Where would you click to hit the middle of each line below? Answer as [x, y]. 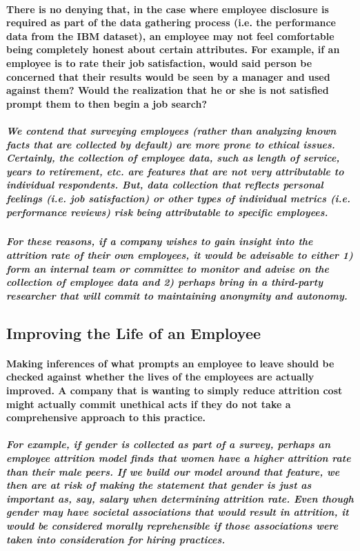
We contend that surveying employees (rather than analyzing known [171, 130]
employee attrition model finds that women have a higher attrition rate [179, 457]
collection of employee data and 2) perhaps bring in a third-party [165, 282]
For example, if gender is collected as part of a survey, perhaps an [168, 444]
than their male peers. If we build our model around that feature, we [173, 471]
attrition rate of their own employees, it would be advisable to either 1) [180, 255]
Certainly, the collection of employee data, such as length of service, [173, 158]
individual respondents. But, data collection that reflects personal [165, 185]
